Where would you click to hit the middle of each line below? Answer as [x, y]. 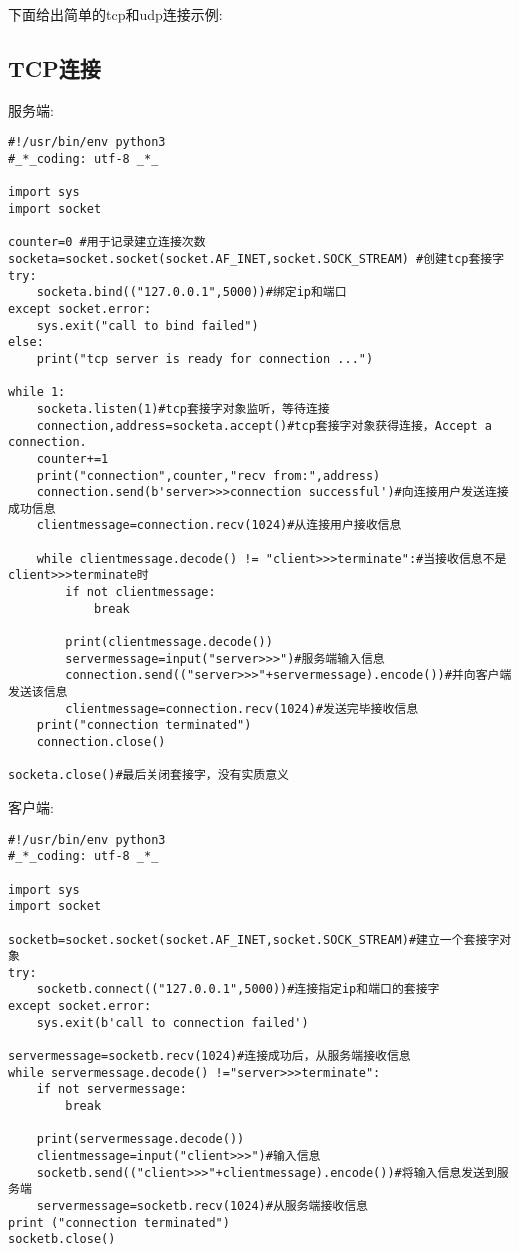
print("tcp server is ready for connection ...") [205, 358]
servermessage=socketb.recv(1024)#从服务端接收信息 [202, 1206]
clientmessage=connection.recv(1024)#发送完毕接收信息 [242, 708]
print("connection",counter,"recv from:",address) [208, 475]
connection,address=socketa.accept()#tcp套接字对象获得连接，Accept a [264, 425]
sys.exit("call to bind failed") [147, 325]
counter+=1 [72, 458]
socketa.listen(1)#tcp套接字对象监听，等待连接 [183, 408]
